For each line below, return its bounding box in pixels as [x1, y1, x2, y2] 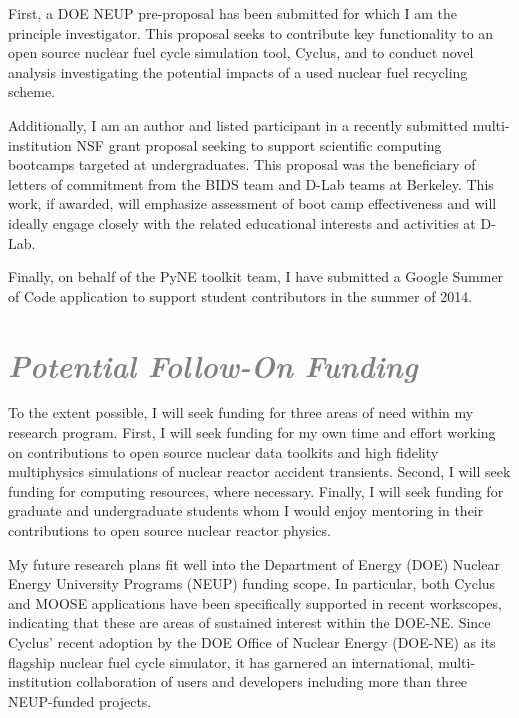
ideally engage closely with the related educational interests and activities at [8, 212, 476, 233]
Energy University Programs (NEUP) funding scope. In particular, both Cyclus [8, 573, 496, 594]
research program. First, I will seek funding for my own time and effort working [8, 422, 496, 443]
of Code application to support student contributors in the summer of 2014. [8, 285, 473, 306]
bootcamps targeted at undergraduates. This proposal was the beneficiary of [8, 154, 476, 175]
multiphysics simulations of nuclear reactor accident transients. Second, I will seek [8, 461, 511, 482]
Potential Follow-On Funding [8, 344, 418, 386]
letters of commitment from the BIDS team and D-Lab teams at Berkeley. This [8, 173, 494, 194]
